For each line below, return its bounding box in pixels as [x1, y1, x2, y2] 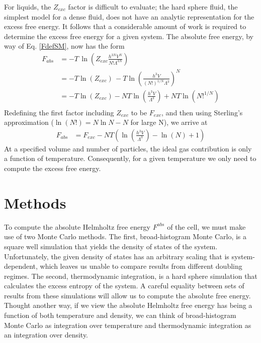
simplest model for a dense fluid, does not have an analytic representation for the [4, 11, 254, 22]
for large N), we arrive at [130, 117, 208, 127]
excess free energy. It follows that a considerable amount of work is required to [4, 21, 246, 32]
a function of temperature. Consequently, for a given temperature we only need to [4, 153, 256, 163]
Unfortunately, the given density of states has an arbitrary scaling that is [4, 251, 229, 261]
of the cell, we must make [167, 221, 246, 232]
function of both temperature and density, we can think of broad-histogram [4, 310, 236, 320]
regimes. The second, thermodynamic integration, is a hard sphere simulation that [4, 270, 257, 281]
